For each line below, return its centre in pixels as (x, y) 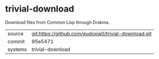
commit (16, 41)
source (15, 33)
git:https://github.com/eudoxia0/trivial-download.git (91, 33)
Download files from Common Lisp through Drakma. (57, 22)
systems (17, 49)
